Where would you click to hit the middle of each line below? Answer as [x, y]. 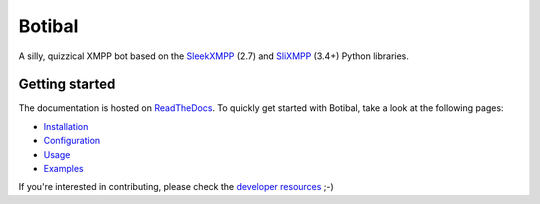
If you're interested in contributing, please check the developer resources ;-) [176, 187]
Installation [66, 126]
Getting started [67, 84]
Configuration [72, 141]
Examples [63, 169]
